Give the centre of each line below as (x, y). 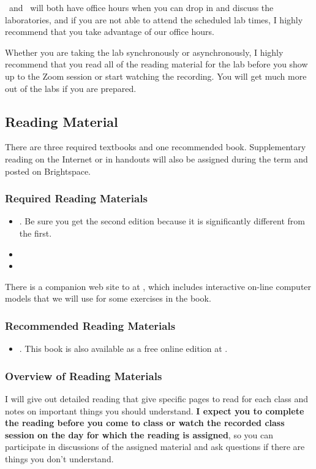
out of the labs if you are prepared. (71, 88)
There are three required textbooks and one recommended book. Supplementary (156, 147)
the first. (36, 233)
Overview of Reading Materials (84, 376)
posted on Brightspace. (48, 171)
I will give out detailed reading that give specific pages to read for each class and (157, 398)
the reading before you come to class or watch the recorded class (145, 423)
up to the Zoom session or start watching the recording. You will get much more (156, 76)
